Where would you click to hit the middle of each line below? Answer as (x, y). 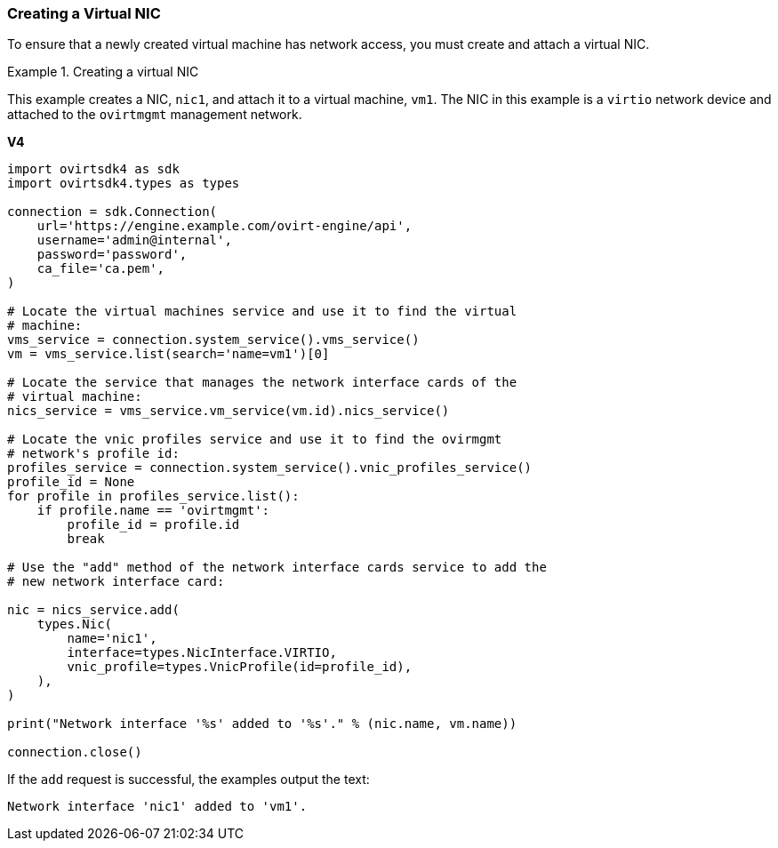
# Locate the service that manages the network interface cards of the (262, 383)
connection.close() (75, 752)
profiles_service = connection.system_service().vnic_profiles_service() (270, 468)
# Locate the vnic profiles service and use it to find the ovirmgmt (255, 440)
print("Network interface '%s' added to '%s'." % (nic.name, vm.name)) (262, 724)
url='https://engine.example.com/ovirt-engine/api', (225, 226)
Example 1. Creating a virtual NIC (103, 72)
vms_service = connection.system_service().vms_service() (213, 340)
